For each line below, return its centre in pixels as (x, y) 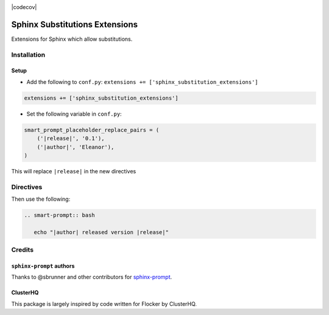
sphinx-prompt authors (43, 266)
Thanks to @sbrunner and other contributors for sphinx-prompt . (92, 277)
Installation (28, 55)
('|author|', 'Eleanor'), (76, 147)
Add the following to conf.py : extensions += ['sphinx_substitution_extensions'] (142, 81)
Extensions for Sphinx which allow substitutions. (72, 39)
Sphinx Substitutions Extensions (75, 24)
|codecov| (24, 7)
